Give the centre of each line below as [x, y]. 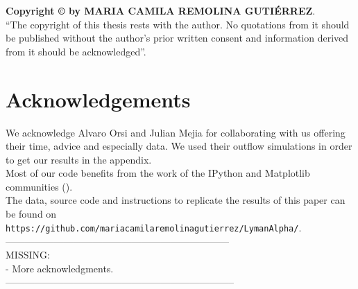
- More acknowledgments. [60, 268]
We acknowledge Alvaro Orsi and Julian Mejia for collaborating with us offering [176, 132]
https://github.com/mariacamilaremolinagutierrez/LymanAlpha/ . [154, 227]
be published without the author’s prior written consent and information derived [177, 38]
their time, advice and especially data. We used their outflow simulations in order [179, 146]
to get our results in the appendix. [79, 159]
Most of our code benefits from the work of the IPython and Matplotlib [158, 173]
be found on [31, 214]
